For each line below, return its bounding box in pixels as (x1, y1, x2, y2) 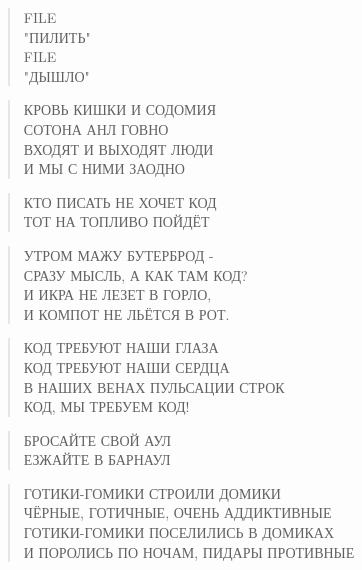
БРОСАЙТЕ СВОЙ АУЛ (23, 429, 171, 450)
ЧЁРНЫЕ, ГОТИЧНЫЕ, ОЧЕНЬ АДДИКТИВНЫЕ (23, 502, 332, 523)
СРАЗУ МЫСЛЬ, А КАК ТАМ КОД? (23, 264, 248, 285)
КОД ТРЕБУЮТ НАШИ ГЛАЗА (23, 337, 219, 358)
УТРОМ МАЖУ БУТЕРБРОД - (23, 244, 214, 265)
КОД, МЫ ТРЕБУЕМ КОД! (23, 396, 190, 417)
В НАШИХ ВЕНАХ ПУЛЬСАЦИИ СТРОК (23, 376, 285, 397)
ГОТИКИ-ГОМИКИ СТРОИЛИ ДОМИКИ (23, 482, 281, 503)
